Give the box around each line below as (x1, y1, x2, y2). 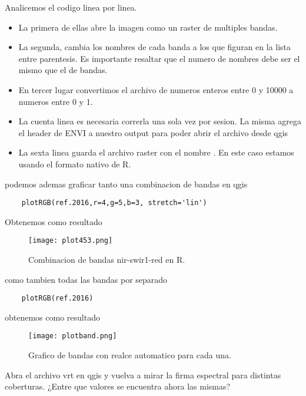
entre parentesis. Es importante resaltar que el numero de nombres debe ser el (18, 52, 300, 64)
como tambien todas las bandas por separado (5, 273, 168, 285)
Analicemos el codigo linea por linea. (5, 1, 137, 13)
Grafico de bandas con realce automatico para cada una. (28, 349, 231, 361)
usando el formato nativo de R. (18, 157, 131, 170)
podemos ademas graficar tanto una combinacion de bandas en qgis (5, 177, 248, 190)
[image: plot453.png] (28, 236, 113, 245)
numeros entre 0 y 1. (18, 95, 93, 107)
